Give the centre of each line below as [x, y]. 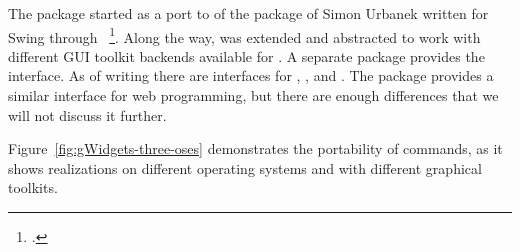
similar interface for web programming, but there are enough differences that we [253, 95]
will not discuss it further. [87, 114]
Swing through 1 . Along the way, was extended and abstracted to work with [244, 35]
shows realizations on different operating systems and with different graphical [245, 167]
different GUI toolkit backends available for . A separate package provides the [246, 55]
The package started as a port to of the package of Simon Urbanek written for [248, 13]
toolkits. [33, 187]
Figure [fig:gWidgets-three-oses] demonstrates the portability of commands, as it [255, 148]
